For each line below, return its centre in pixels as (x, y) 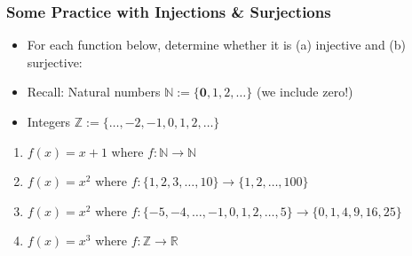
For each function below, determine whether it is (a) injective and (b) (217, 45)
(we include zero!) (305, 92)
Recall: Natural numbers (94, 92)
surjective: (55, 62)
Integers (49, 121)
